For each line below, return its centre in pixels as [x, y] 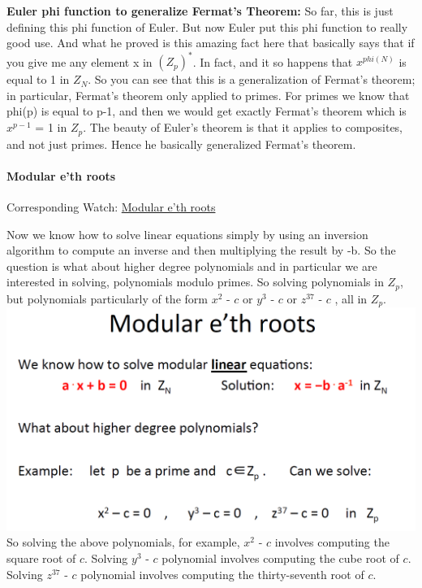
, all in [351, 298]
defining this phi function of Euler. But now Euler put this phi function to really [207, 26]
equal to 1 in [38, 79]
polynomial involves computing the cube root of [280, 558]
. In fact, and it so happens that [273, 61]
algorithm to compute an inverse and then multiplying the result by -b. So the [201, 250]
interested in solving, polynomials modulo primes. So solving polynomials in [195, 282]
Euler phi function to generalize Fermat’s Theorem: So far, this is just [200, 11]
